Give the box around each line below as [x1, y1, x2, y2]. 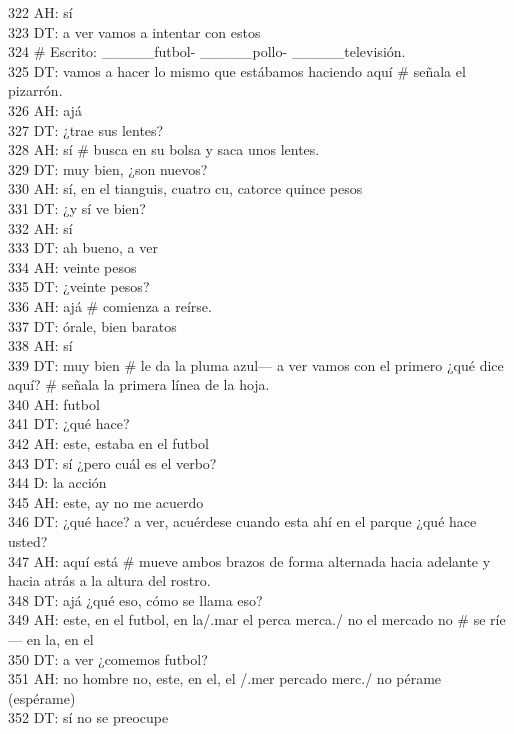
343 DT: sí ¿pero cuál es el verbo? [8, 452, 217, 473]
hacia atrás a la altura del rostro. [8, 570, 211, 591]
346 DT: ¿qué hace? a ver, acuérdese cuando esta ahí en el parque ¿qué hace [8, 511, 477, 532]
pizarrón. [8, 80, 63, 101]
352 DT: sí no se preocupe [8, 707, 169, 728]
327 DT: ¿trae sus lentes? [8, 119, 164, 140]
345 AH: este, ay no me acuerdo [8, 491, 204, 512]
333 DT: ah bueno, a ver [8, 237, 158, 258]
